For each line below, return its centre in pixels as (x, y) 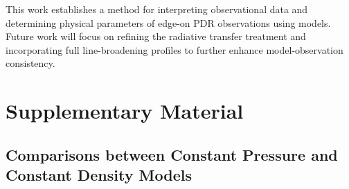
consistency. (30, 63)
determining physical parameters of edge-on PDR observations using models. (168, 22)
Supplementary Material (125, 111)
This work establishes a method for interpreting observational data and (157, 9)
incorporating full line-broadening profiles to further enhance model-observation (174, 49)
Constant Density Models (99, 175)
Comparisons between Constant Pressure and (172, 154)
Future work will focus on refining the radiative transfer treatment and (156, 36)
